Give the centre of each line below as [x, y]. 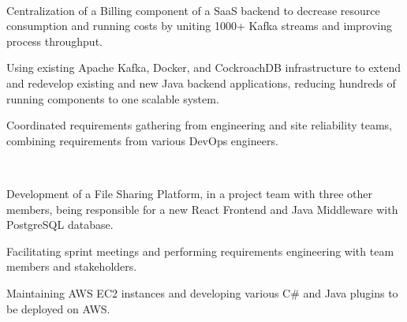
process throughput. [54, 41]
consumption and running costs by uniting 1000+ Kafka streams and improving [200, 26]
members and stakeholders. [72, 266]
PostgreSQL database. [60, 225]
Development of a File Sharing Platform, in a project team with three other [189, 193]
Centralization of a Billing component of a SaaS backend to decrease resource [193, 10]
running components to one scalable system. [113, 98]
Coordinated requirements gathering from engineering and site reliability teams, [199, 125]
